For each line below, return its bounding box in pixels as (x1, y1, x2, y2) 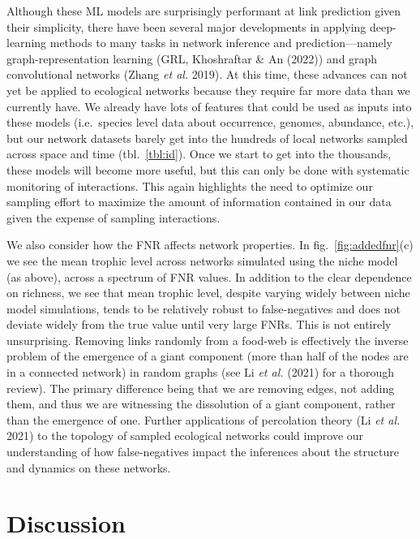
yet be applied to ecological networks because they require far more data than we (6, 81, 410, 98)
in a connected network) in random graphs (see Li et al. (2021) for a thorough (6, 364, 395, 381)
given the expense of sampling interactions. (6, 209, 221, 226)
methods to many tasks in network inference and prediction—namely (49, 34, 393, 51)
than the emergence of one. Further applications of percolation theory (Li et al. (6, 411, 401, 428)
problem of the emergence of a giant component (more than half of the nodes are (6, 347, 409, 364)
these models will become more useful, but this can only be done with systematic (6, 161, 409, 178)
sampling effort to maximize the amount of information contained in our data (6, 193, 392, 210)
